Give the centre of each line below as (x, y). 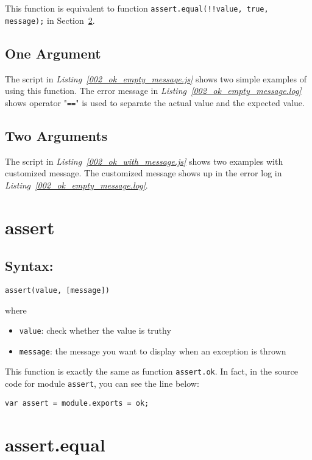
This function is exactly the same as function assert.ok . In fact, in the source (151, 371)
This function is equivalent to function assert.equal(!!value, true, (137, 8)
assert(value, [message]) (57, 290)
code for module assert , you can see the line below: (102, 383)
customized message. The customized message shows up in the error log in (144, 173)
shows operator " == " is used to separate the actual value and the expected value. (155, 102)
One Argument (53, 53)
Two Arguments (56, 135)
